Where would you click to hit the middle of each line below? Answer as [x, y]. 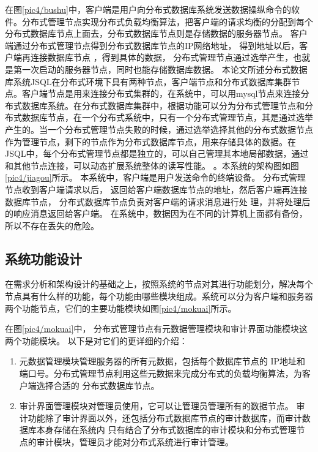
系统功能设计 [43, 258]
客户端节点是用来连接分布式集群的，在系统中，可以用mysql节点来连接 [161, 93]
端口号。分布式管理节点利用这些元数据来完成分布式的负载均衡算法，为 [161, 373]
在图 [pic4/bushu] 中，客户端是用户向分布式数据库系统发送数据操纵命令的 [148, 9]
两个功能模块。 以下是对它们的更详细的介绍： [96, 340]
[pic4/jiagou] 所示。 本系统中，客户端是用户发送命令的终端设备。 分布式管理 [155, 177]
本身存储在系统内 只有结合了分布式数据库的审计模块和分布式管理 [166, 430]
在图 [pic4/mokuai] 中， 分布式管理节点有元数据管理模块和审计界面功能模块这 [157, 329]
